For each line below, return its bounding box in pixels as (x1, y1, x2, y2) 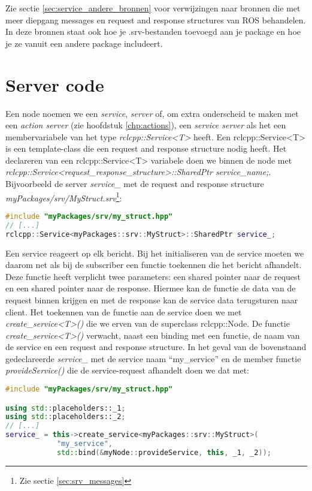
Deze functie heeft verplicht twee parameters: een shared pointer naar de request (5, 270, 301, 282)
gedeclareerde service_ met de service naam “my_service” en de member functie (5, 352, 301, 365)
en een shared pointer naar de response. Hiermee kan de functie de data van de (5, 282, 296, 294)
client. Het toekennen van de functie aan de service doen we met (5, 305, 242, 318)
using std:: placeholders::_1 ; (5, 403, 126, 412)
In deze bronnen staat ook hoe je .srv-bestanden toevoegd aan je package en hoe (5, 25, 301, 38)
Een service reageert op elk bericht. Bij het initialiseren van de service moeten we (5, 246, 304, 259)
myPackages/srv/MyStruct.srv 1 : (5, 189, 122, 204)
